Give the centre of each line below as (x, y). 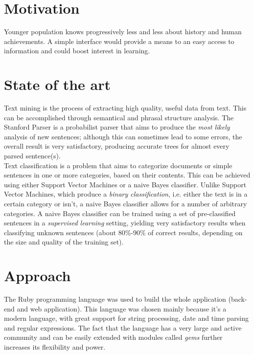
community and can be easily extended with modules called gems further (113, 337)
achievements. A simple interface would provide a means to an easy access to (119, 41)
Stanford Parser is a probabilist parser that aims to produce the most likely (117, 127)
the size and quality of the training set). (64, 242)
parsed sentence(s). (32, 155)
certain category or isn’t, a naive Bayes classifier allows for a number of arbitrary (126, 203)
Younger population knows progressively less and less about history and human (123, 32)
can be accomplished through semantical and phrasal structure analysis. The (119, 117)
